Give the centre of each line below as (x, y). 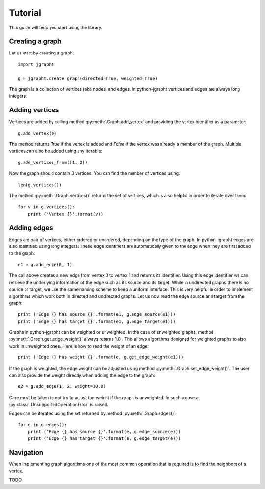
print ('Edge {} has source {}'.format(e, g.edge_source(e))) (104, 432)
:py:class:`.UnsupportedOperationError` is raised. (59, 405)
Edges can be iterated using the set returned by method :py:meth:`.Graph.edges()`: (93, 413)
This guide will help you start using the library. (56, 27)
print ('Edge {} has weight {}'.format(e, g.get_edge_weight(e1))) (101, 357)
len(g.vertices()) (40, 185)
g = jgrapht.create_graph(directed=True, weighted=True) (88, 78)
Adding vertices (34, 110)
